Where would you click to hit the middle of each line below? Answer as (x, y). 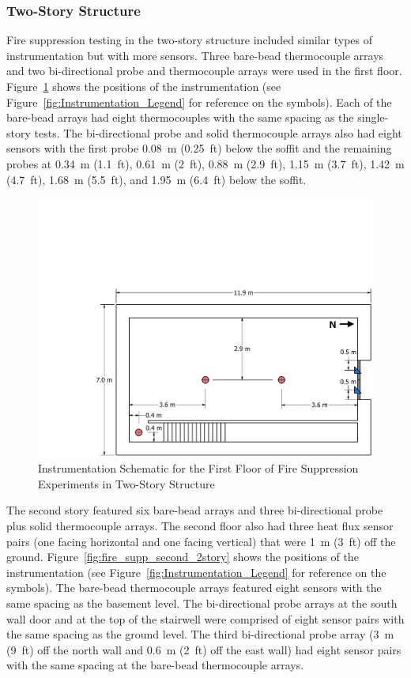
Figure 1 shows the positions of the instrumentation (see (144, 86)
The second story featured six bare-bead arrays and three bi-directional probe (195, 510)
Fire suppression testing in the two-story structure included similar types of (190, 40)
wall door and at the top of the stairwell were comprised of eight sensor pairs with (205, 618)
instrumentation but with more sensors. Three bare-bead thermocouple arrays (195, 55)
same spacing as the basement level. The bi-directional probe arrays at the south (202, 603)
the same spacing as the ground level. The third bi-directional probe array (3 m (200, 634)
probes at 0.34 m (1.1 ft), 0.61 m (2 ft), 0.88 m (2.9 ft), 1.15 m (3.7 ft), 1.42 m (205, 163)
